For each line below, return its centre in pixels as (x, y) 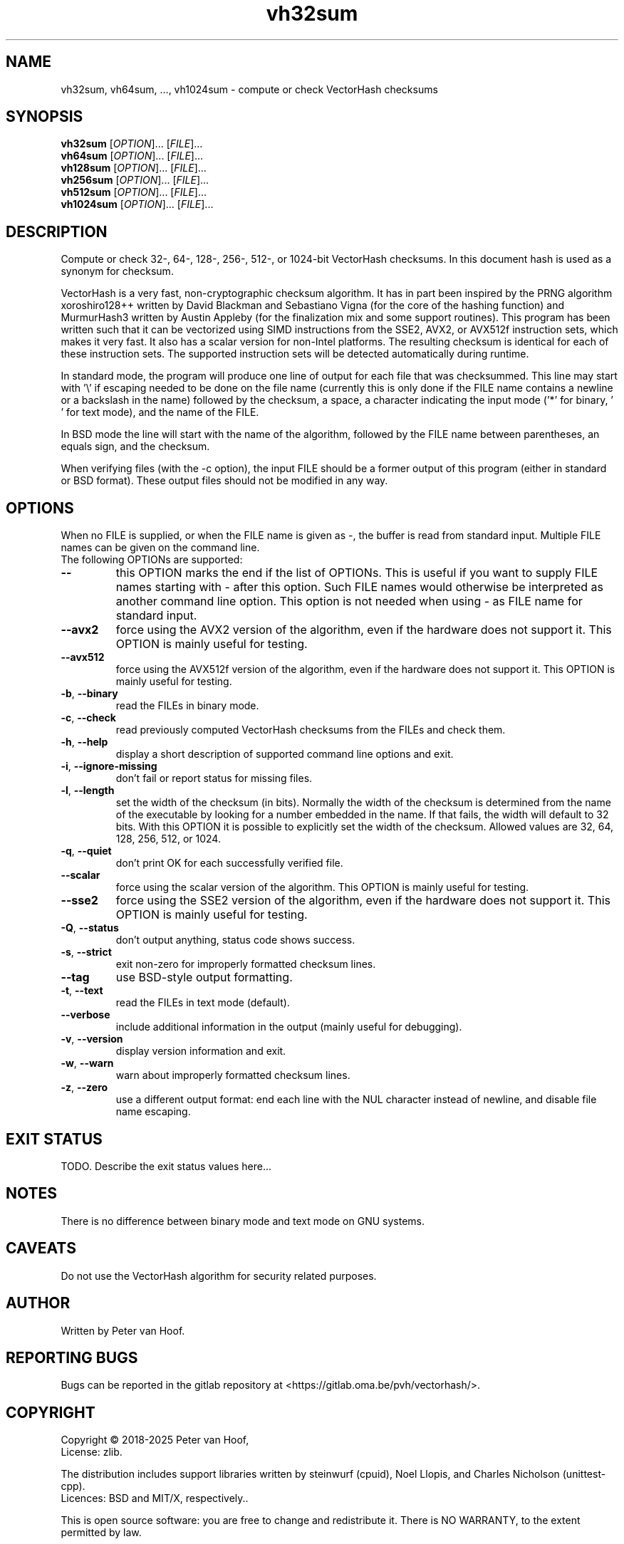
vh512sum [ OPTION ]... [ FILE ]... (134, 192)
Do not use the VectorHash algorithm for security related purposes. (219, 1276)
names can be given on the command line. (160, 548)
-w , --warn (87, 1063)
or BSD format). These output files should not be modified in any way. (224, 481)
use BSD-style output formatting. (204, 977)
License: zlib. (92, 1452)
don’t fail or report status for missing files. (214, 778)
